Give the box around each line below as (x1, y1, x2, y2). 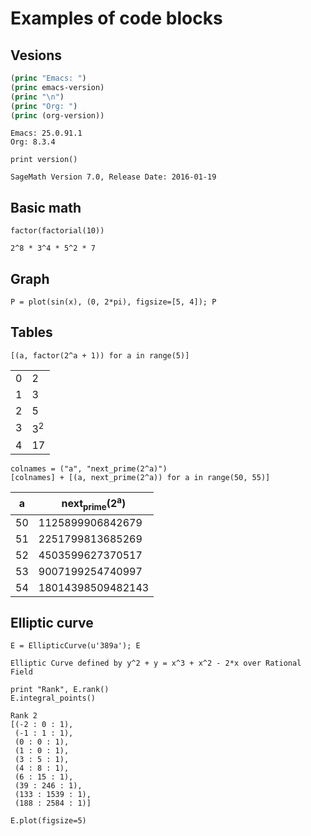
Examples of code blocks (10, 7, 223, 30)
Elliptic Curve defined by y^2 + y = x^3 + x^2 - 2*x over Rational (10, 658, 302, 669)
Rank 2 (10, 711, 38, 721)
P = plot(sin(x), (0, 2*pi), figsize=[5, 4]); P (10, 297, 217, 307)
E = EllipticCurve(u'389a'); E (10, 641, 141, 651)
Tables (10, 324, 53, 341)
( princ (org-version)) (10, 110, 105, 121)
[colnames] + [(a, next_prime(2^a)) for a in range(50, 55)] (10, 473, 271, 483)
